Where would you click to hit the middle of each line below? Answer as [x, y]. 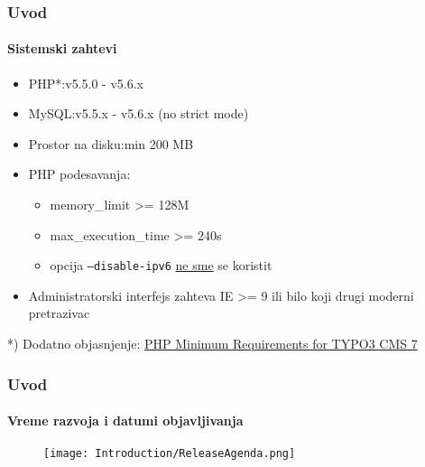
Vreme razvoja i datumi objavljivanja [125, 420]
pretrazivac [59, 313]
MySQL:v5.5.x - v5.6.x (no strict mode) [139, 113]
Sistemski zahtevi [62, 48]
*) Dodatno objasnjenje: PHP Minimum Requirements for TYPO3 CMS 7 [212, 344]
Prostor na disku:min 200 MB [111, 143]
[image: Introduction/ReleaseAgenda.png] [170, 454]
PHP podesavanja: [79, 174]
